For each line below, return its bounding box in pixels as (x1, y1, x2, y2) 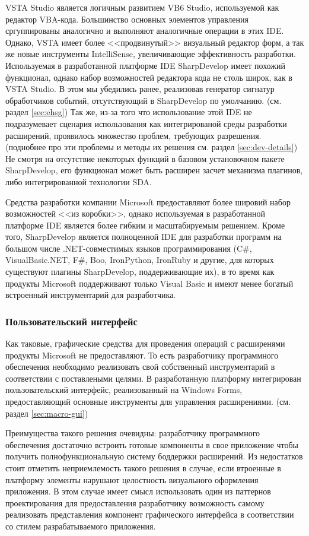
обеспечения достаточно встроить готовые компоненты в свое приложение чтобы (5, 438, 299, 451)
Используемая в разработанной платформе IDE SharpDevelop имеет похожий (5, 59, 285, 71)
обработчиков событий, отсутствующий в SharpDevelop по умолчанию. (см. (5, 94, 282, 106)
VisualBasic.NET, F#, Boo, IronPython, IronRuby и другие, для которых (5, 253, 274, 266)
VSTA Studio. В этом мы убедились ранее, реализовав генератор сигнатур (5, 83, 275, 95)
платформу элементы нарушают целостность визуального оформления (5, 473, 259, 486)
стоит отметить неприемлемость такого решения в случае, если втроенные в (5, 462, 281, 474)
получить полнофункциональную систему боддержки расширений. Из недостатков (5, 450, 303, 462)
